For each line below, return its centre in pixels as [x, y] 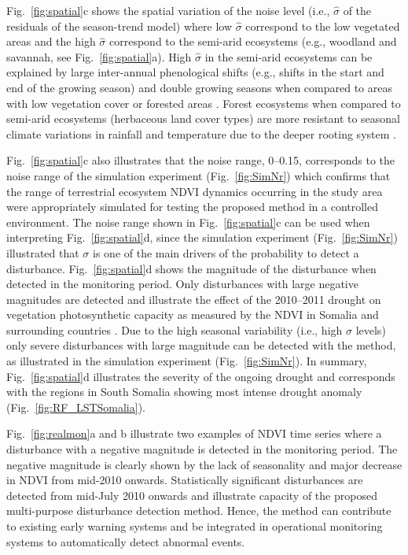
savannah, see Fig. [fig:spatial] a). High [99, 56]
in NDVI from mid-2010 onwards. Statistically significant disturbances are [185, 480]
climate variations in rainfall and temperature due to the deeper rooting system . [201, 133]
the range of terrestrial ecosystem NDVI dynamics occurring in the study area [195, 191]
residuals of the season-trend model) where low [119, 26]
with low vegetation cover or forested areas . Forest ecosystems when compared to [204, 103]
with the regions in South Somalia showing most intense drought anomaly [184, 392]
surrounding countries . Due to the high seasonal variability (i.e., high [175, 329]
